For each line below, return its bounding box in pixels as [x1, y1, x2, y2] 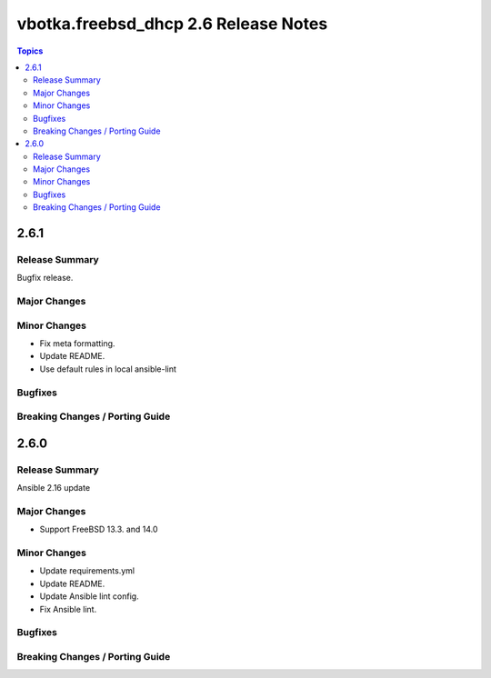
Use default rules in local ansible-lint [39, 364, 177, 374]
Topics [16, 45, 44, 56]
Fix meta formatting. [39, 338, 115, 349]
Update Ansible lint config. [39, 591, 140, 602]
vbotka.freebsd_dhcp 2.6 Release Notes [16, 14, 328, 34]
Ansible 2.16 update [16, 483, 91, 494]
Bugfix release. [16, 273, 74, 284]
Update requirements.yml [39, 565, 135, 576]
